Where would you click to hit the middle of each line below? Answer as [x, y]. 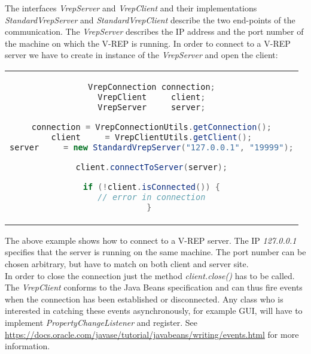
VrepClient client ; [152, 97]
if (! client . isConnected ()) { [151, 187]
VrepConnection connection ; [151, 87]
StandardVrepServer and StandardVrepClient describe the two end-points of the [150, 19]
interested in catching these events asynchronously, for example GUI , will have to [154, 311]
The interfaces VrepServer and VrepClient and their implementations [131, 8]
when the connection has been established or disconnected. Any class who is [144, 299]
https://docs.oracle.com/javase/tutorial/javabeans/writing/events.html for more [152, 334]
